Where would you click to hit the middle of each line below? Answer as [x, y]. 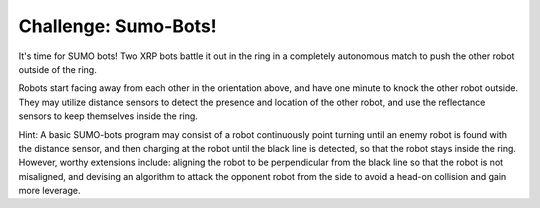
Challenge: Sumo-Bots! [117, 26]
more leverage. [49, 191]
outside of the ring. [57, 69]
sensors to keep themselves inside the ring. [108, 116]
